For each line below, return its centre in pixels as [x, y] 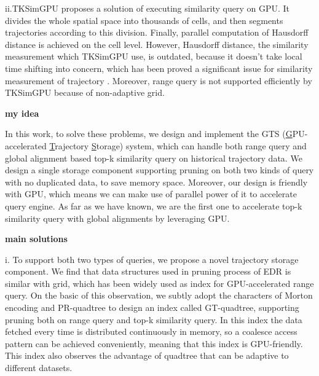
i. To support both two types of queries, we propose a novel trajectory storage [152, 259]
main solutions [36, 239]
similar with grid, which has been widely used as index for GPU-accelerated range [159, 283]
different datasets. [39, 368]
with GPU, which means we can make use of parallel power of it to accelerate [151, 194]
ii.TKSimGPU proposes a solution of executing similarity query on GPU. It [148, 8]
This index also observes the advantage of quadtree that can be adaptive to [147, 355]
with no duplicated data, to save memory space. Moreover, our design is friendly [156, 182]
